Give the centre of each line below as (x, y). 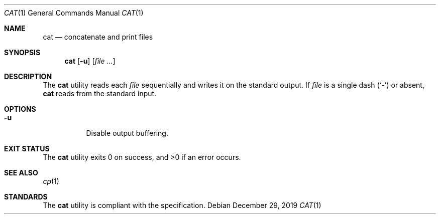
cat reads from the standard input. (100, 93)
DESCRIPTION (28, 76)
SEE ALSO (21, 173)
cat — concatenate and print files (98, 37)
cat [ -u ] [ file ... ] (90, 61)
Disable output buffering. (127, 133)
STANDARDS (26, 197)
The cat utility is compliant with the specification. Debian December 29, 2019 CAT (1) (182, 205)
